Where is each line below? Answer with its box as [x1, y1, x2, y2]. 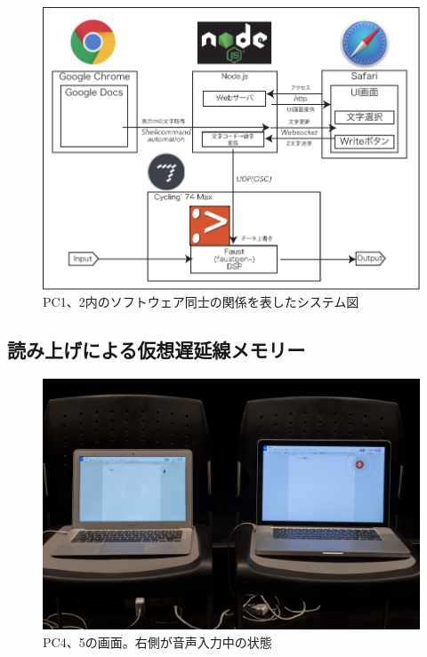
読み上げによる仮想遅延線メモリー [7, 336, 306, 364]
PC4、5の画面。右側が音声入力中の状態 [43, 633, 272, 651]
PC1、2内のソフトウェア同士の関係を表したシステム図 [43, 292, 359, 311]
